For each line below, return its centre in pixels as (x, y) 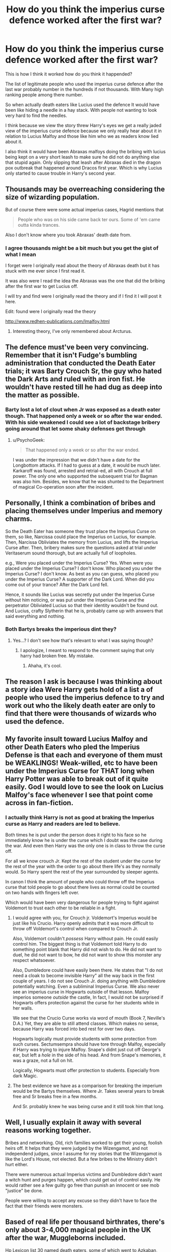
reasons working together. (48, 1130)
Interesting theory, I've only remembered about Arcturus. (72, 331)
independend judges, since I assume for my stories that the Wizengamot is (83, 1153)
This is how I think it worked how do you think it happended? (69, 74)
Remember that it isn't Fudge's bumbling (71, 355)
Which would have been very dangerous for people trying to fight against (82, 902)
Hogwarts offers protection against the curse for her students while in (86, 1002)
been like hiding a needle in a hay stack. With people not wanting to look (81, 110)
